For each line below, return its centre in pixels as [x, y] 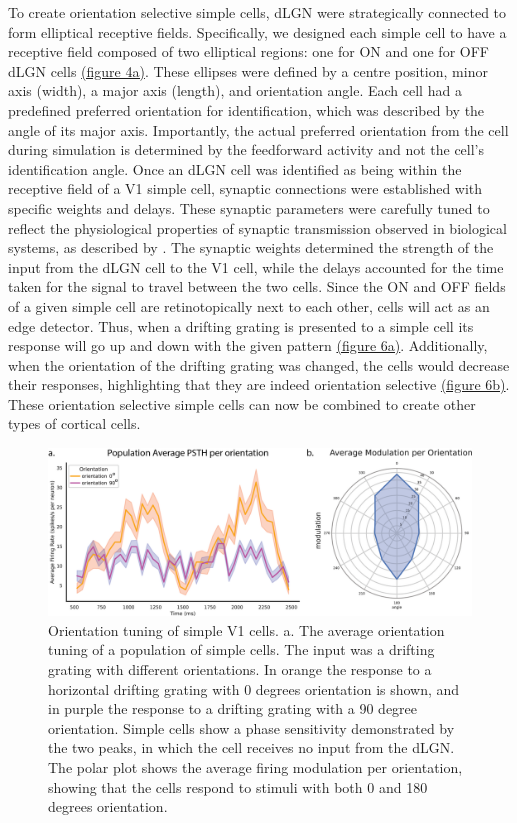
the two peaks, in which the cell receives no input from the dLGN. [251, 747]
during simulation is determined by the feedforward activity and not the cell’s [246, 149]
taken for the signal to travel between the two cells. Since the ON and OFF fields [257, 286]
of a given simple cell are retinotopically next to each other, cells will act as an [249, 305]
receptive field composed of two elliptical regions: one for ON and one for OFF [248, 51]
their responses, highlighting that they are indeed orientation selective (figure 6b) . [259, 384]
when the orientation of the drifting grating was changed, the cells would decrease [259, 364]
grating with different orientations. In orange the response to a [240, 668]
